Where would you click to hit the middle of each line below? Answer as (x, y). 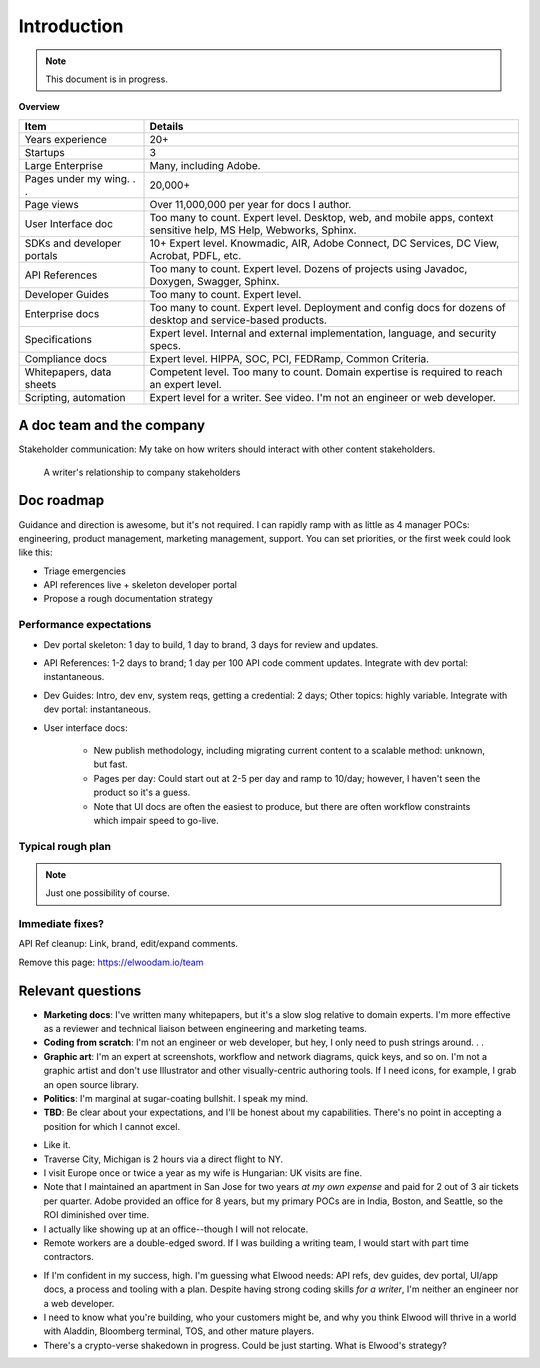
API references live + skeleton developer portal (140, 585)
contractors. (68, 1257)
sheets (40, 384)
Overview (39, 107)
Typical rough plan (65, 846)
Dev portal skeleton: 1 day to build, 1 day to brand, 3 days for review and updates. (211, 644)
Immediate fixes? (61, 924)
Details (166, 126)
